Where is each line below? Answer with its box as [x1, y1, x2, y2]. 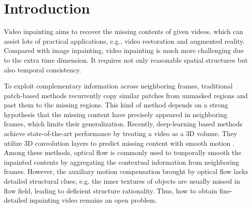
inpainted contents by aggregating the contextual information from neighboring [4, 156, 239, 167]
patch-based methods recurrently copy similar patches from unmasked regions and [4, 90, 248, 100]
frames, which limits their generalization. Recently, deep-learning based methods [4, 119, 243, 129]
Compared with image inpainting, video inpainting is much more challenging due [4, 45, 244, 55]
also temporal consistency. [4, 64, 81, 74]
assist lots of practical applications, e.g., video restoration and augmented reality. [4, 35, 245, 46]
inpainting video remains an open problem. [29, 195, 157, 205]
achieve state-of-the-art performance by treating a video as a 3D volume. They [4, 128, 237, 139]
